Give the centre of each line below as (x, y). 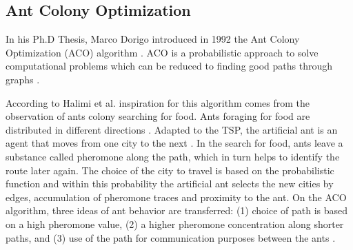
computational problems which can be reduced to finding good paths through (169, 66)
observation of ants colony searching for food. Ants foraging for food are (158, 116)
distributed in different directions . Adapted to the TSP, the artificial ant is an (172, 129)
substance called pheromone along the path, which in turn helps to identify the (173, 156)
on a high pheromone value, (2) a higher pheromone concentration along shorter (175, 223)
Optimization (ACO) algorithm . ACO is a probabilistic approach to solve (162, 52)
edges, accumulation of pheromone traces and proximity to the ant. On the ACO (176, 197)
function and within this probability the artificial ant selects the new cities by (170, 184)
